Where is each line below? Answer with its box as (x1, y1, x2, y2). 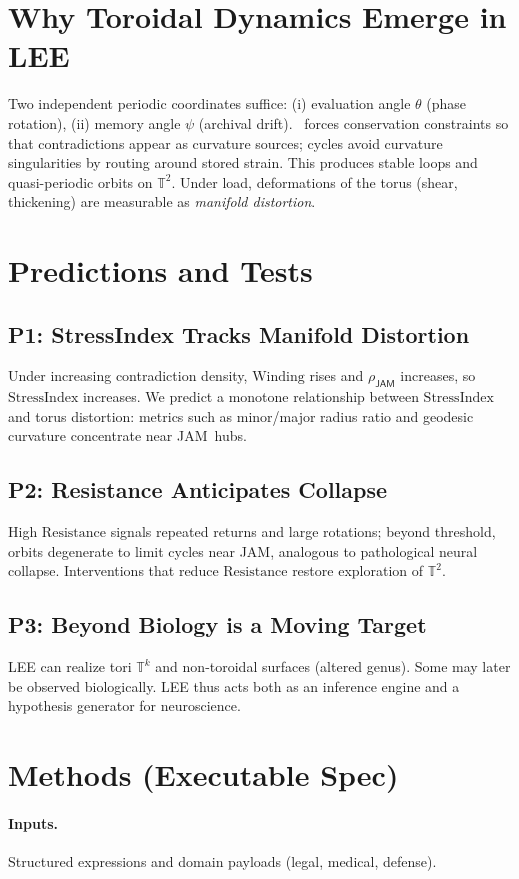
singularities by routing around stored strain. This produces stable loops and (8, 152, 478, 173)
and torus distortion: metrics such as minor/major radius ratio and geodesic (8, 405, 474, 426)
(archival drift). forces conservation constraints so (198, 112, 509, 133)
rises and (309, 365, 364, 386)
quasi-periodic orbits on (8, 171, 153, 192)
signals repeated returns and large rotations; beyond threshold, (110, 521, 496, 542)
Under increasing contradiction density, (8, 365, 248, 386)
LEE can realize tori (8, 656, 132, 677)
